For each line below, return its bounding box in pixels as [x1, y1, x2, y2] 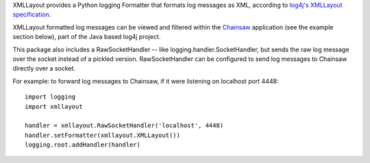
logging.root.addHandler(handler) [25, 141, 140, 149]
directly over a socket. [12, 64, 75, 73]
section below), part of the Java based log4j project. [12, 33, 161, 41]
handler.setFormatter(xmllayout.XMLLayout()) [25, 131, 181, 139]
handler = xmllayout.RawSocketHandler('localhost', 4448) [25, 122, 224, 129]
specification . [12, 10, 51, 18]
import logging [25, 93, 76, 101]
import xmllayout [25, 103, 83, 110]
